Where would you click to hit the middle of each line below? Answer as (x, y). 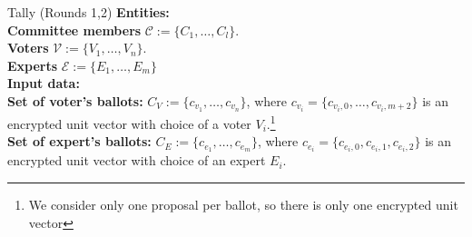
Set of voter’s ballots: (75, 100)
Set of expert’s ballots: (79, 141)
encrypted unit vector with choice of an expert (137, 160)
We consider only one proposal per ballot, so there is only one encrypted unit (243, 204)
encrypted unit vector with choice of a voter (129, 123)
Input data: (44, 83)
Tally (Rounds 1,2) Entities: (88, 12)
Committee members (74, 30)
